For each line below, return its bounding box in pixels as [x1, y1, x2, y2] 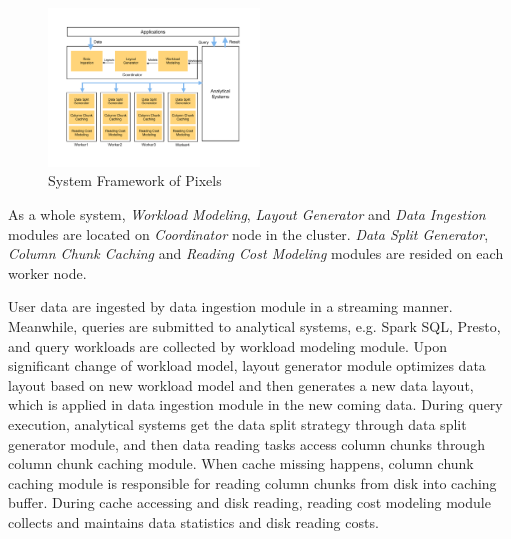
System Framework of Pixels [48, 170, 222, 191]
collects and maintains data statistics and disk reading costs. [8, 511, 379, 532]
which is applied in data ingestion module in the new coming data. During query [8, 394, 503, 415]
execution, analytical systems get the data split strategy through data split [8, 413, 467, 434]
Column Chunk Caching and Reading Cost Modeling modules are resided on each [8, 243, 504, 264]
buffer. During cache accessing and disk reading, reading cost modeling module [8, 492, 491, 513]
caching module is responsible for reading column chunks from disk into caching [8, 472, 497, 493]
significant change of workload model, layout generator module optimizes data [8, 355, 486, 376]
